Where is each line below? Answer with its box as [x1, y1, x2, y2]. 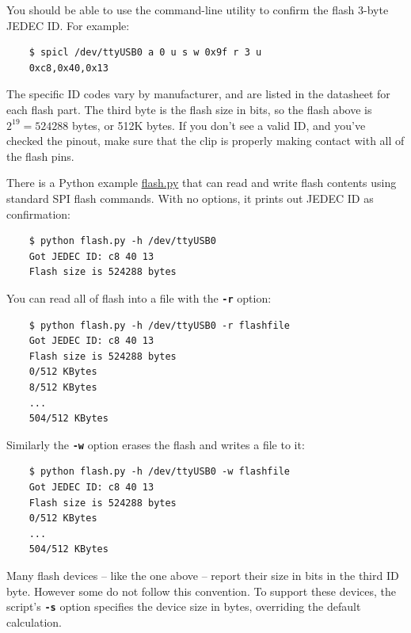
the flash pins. [6, 147, 74, 164]
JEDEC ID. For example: [6, 17, 130, 33]
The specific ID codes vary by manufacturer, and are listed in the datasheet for [6, 86, 390, 102]
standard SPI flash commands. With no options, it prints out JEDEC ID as [6, 189, 374, 206]
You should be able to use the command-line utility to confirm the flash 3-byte [6, 2, 389, 17]
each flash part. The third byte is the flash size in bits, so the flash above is [6, 101, 372, 117]
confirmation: [6, 205, 70, 222]
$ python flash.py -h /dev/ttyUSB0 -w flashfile [29, 466, 290, 478]
